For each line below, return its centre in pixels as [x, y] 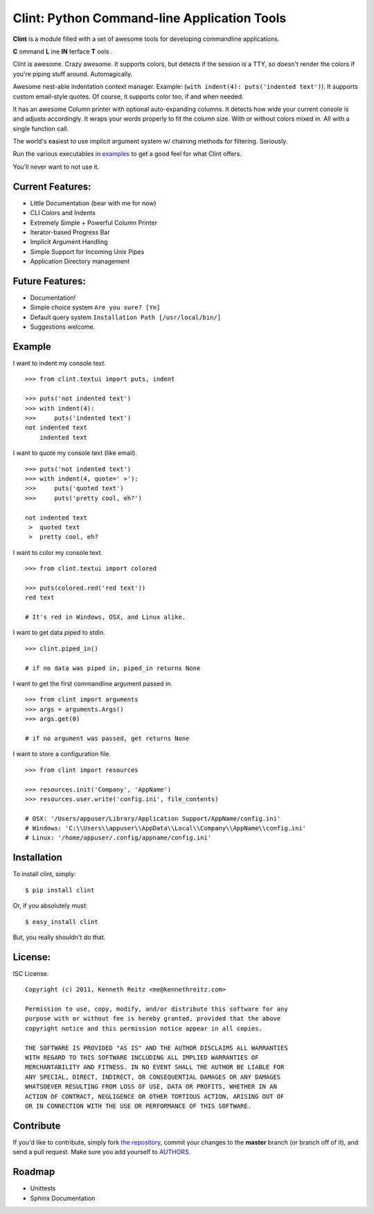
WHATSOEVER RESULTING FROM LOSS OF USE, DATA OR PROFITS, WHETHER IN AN [151, 1087]
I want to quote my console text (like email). [75, 453]
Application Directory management [80, 262]
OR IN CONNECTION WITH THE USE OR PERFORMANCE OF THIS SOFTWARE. [139, 1106]
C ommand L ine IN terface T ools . [63, 51]
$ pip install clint [60, 890]
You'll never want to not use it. [56, 166]
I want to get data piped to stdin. [59, 633]
